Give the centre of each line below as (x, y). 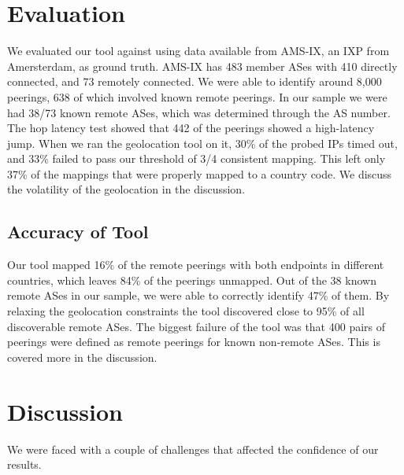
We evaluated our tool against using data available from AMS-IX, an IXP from (198, 51)
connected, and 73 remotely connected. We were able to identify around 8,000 (195, 81)
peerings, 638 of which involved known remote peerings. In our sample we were (197, 96)
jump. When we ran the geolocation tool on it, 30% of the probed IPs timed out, (202, 143)
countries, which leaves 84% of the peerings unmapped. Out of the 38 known (192, 280)
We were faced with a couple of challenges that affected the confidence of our (193, 449)
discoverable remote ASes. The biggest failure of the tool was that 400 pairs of (196, 326)
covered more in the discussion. (82, 357)
